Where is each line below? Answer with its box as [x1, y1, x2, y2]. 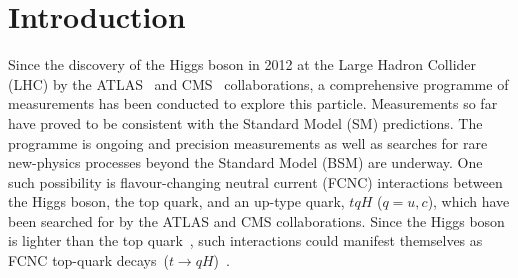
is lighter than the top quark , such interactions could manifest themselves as [8, 230, 483, 251]
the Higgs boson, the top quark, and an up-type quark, [8, 191, 345, 212]
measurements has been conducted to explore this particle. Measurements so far [8, 93, 498, 114]
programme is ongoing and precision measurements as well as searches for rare [8, 132, 488, 153]
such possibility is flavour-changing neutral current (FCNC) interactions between [8, 171, 503, 192]
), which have [427, 191, 510, 212]
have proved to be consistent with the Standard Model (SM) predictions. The [8, 112, 483, 133]
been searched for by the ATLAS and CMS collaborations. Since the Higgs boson [8, 210, 505, 231]
